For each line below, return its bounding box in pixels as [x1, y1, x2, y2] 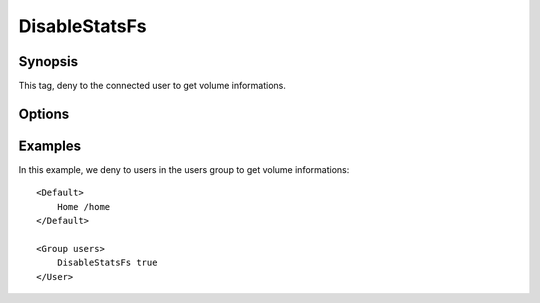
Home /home [56, 201, 111, 212]
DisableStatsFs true [56, 257, 158, 269]
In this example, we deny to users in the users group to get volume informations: [18, 163, 350, 175]
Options [18, 105, 70, 122]
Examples [18, 137, 82, 154]
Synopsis [18, 53, 79, 70]
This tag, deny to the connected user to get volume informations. [18, 80, 287, 92]
